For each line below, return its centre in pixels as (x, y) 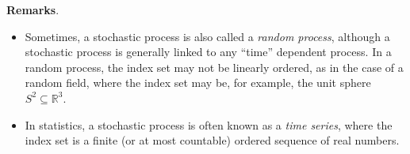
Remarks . (33, 9)
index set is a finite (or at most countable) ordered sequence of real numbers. (212, 140)
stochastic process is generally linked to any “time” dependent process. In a (208, 52)
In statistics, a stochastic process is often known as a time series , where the (209, 124)
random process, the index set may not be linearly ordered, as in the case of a (214, 67)
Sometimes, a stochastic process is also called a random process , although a (207, 36)
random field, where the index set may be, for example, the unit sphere (198, 83)
